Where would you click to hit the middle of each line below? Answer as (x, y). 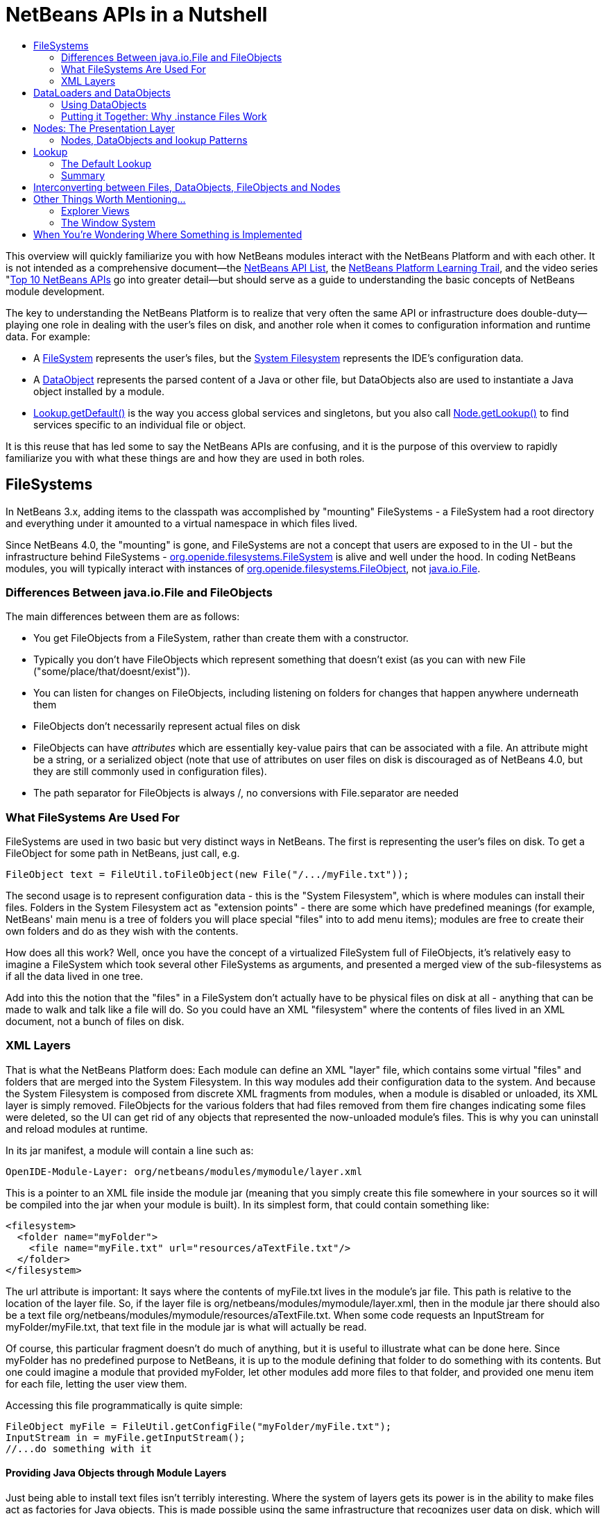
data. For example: (48, 336)
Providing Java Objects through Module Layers (116, 1473)
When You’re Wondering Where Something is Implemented (168, 234)
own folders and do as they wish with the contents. (122, 931)
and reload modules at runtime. (77, 1129)
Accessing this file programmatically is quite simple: (124, 1405)
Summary (83, 175)
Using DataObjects (104, 104)
